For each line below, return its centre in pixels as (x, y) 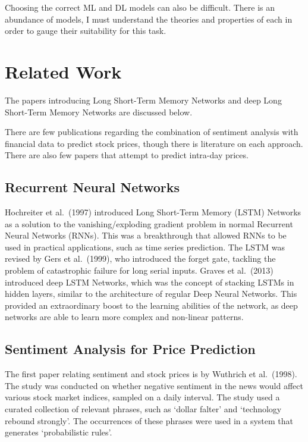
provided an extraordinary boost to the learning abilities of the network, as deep (151, 305)
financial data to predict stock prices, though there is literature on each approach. (154, 143)
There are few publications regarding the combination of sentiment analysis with (152, 132)
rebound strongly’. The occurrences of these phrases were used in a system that (149, 420)
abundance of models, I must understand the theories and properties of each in (149, 19)
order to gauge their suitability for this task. (86, 31)
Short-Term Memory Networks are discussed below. (99, 112)
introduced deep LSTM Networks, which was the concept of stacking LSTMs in (150, 282)
